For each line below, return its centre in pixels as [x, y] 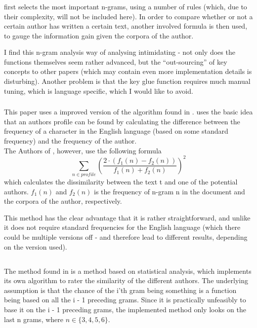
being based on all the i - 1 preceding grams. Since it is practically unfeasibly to [125, 300]
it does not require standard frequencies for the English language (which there [122, 227]
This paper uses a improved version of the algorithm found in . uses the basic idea [128, 112]
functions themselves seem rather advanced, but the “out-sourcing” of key [116, 61]
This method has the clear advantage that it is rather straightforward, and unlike [127, 217]
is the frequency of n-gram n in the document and [170, 191]
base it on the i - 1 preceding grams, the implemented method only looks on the [125, 309]
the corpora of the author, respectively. [63, 201]
